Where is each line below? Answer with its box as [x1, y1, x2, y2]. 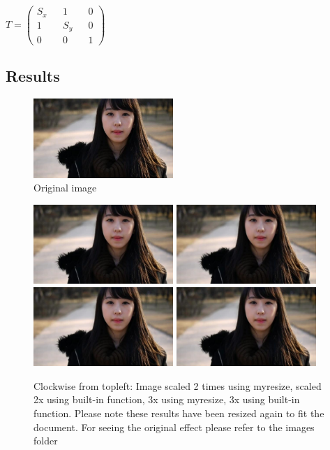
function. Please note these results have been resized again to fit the [33, 405, 324, 420]
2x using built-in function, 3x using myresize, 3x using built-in [33, 392, 300, 407]
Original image [33, 180, 97, 195]
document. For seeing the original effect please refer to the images [33, 419, 315, 434]
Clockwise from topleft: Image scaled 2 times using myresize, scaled [33, 378, 322, 393]
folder [33, 433, 58, 448]
